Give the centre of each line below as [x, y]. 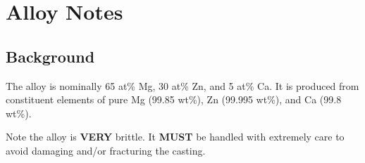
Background [50, 56]
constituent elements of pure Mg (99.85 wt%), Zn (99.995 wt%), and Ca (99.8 [174, 99]
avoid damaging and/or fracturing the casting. [106, 150]
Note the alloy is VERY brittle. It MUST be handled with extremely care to [175, 137]
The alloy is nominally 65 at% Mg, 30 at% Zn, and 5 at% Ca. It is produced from [182, 85]
